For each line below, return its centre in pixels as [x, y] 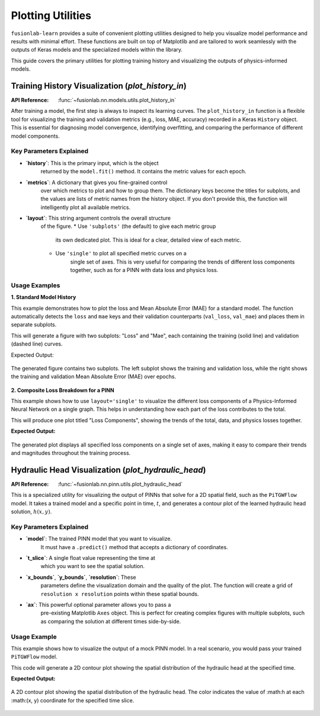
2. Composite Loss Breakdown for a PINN [63, 390]
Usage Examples [36, 285]
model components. [35, 136]
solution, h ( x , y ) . [31, 512]
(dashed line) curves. [37, 344]
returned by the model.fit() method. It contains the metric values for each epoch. [143, 172]
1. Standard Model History [44, 297]
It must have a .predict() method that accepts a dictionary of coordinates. [134, 547]
